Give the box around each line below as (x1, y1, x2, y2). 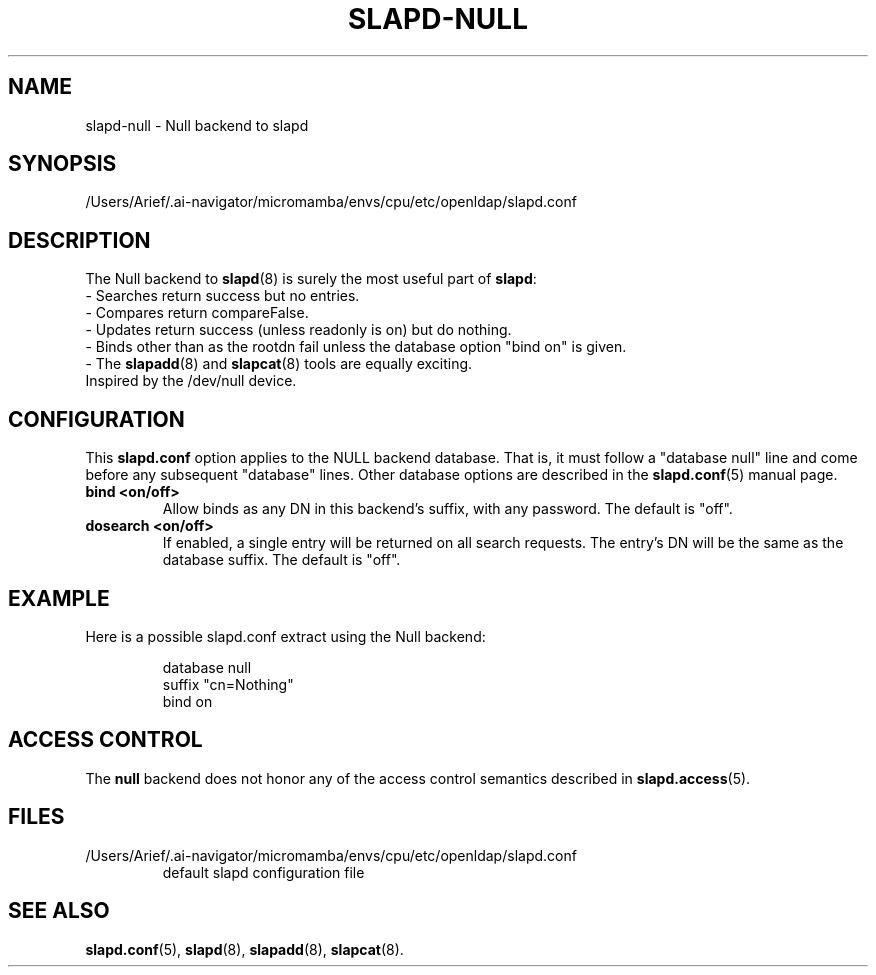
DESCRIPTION (8, 227, 151, 253)
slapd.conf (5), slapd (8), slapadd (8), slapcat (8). (85, 940, 404, 958)
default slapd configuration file (162, 863, 365, 881)
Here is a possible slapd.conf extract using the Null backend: (85, 627, 486, 645)
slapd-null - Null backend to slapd (85, 116, 309, 134)
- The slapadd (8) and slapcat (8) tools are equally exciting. (85, 355, 473, 373)
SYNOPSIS (8, 151, 117, 177)
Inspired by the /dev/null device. (85, 372, 297, 390)
